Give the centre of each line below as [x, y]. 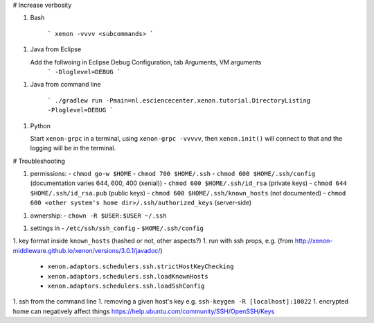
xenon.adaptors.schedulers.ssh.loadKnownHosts [128, 276]
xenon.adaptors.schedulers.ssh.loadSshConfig [126, 286]
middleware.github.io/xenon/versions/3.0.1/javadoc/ [87, 250]
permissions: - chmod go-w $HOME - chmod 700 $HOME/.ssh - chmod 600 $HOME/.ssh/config [173, 174]
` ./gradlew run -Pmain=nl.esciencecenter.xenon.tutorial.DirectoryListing [179, 100]
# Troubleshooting [39, 161]
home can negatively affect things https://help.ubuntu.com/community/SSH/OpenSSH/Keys [144, 311]
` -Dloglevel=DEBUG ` [84, 72]
